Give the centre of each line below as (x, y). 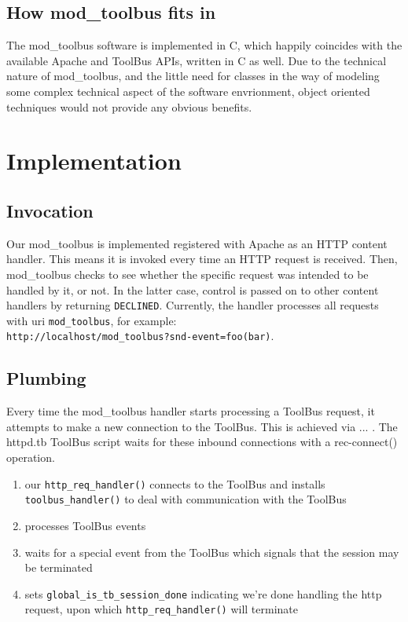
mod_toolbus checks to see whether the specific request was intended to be (187, 274)
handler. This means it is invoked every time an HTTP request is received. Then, (202, 259)
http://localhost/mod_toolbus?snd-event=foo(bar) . (140, 336)
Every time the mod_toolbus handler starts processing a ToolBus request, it (191, 411)
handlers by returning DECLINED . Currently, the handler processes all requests (193, 305)
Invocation (50, 210)
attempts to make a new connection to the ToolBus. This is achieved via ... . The (202, 426)
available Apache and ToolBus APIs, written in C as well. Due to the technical (197, 60)
